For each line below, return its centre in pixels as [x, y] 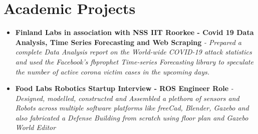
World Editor [36, 127]
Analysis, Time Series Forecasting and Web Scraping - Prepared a [128, 42]
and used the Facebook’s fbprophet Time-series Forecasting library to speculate [134, 61]
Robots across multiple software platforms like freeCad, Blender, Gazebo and [132, 108]
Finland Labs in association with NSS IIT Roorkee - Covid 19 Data [135, 32]
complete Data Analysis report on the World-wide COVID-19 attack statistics [134, 52]
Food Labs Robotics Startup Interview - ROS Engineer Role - [124, 88]
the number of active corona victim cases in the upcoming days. [112, 71]
